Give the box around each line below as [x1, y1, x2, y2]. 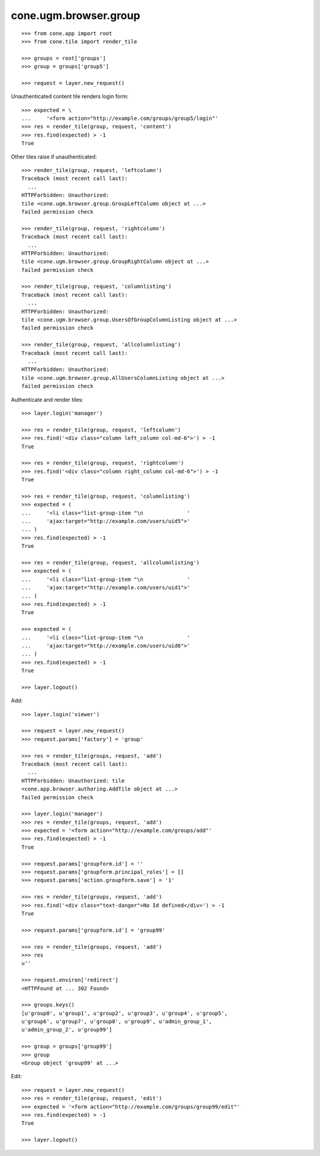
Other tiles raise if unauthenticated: [11, 153, 97, 160]
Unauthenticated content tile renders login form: [11, 93, 129, 100]
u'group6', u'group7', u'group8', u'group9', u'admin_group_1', [21, 1018, 213, 1025]
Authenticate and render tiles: [11, 396, 84, 403]
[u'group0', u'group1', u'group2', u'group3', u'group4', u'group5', [21, 1009, 228, 1017]
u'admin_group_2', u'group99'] [21, 1027, 113, 1033]
